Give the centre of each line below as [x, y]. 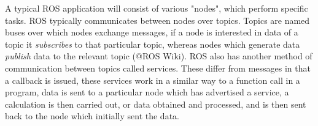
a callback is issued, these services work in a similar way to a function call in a [153, 80]
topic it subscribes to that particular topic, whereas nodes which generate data [153, 44]
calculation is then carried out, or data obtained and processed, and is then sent [156, 104]
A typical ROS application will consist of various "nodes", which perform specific [157, 8]
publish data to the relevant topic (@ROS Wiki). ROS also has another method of [159, 56]
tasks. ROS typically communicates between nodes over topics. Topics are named [157, 20]
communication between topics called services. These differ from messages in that [158, 68]
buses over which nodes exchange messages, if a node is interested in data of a [152, 32]
